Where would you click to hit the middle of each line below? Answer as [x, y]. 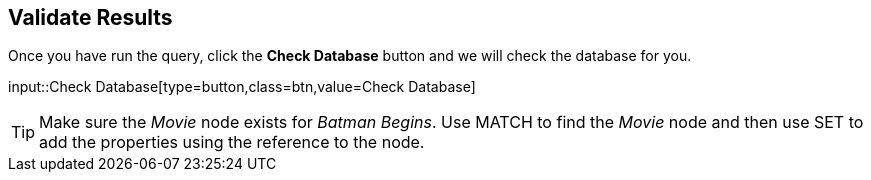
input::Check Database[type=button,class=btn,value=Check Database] [242, 87]
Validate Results [90, 17]
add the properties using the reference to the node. [232, 142]
